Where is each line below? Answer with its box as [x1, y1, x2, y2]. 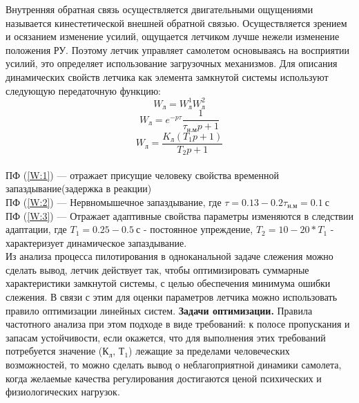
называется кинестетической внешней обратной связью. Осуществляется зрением [6, 15, 347, 30]
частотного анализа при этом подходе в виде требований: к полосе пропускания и [6, 317, 350, 331]
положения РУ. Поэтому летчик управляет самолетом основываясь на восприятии [6, 42, 350, 57]
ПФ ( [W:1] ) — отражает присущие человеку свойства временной [6, 167, 279, 182]
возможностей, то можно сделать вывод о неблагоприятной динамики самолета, [6, 357, 342, 372]
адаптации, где [6, 222, 67, 236]
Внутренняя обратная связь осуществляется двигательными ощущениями [6, 2, 313, 16]
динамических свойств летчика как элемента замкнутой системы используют [6, 69, 329, 84]
